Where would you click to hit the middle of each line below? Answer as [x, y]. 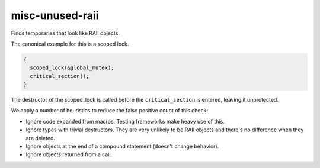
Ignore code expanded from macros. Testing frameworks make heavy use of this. [125, 121]
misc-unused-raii [55, 15]
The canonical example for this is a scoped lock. [70, 44]
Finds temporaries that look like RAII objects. [65, 33]
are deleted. [41, 138]
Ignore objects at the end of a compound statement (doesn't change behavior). [122, 146]
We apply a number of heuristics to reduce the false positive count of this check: [110, 111]
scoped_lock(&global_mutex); [72, 68]
